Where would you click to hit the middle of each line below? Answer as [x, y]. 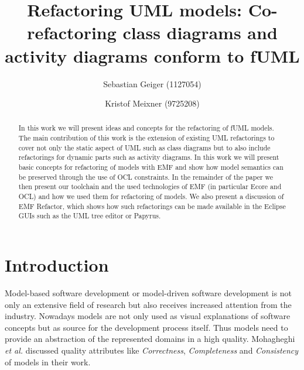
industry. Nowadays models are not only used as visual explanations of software [148, 316]
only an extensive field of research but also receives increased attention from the [148, 304]
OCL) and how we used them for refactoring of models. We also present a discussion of [151, 196]
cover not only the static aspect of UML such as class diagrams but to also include [144, 147]
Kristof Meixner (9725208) [152, 103]
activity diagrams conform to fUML [152, 55]
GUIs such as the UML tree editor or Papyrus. [90, 216]
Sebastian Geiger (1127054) [152, 83]
